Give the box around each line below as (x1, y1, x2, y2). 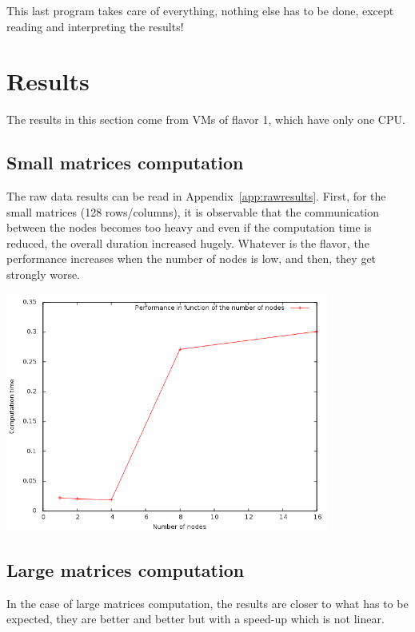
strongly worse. (6, 266, 81, 283)
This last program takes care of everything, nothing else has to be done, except (6, 2, 394, 18)
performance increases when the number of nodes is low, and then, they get (6, 250, 377, 267)
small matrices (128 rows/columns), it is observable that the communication (6, 203, 380, 220)
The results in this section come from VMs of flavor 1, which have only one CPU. (6, 111, 405, 128)
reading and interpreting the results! (6, 18, 184, 34)
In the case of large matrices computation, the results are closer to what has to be (6, 594, 409, 611)
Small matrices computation (6, 150, 244, 175)
